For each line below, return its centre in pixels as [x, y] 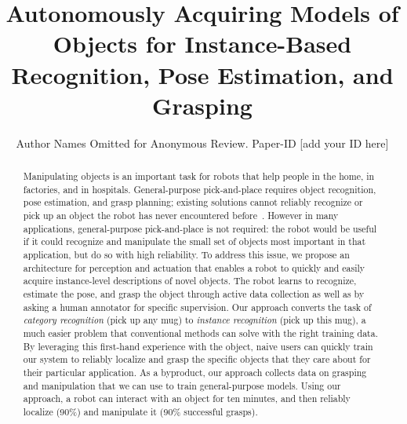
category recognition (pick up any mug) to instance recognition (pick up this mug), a [194, 320]
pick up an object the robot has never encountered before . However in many [181, 216]
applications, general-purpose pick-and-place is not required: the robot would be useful [200, 228]
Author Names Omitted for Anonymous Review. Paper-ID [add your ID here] [202, 143]
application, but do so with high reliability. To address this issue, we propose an [186, 255]
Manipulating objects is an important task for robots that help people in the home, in [199, 176]
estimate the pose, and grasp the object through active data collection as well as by [194, 293]
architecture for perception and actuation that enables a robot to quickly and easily [194, 267]
